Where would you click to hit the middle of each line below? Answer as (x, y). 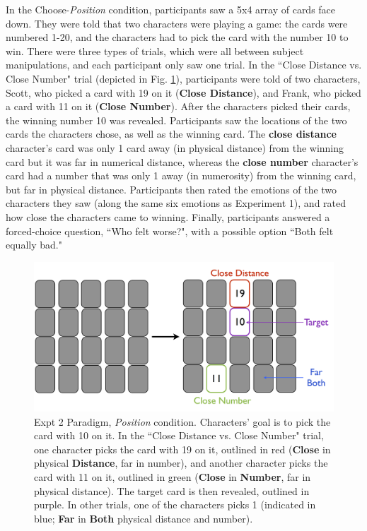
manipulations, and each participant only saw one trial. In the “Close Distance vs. (184, 65)
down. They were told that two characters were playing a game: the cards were (177, 23)
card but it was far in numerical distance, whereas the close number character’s (182, 161)
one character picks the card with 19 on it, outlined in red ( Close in (182, 449)
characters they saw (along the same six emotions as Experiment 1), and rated (176, 203)
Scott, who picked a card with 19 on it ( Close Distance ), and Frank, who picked (183, 92)
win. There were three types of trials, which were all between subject (155, 50)
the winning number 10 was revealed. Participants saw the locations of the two (176, 120)
